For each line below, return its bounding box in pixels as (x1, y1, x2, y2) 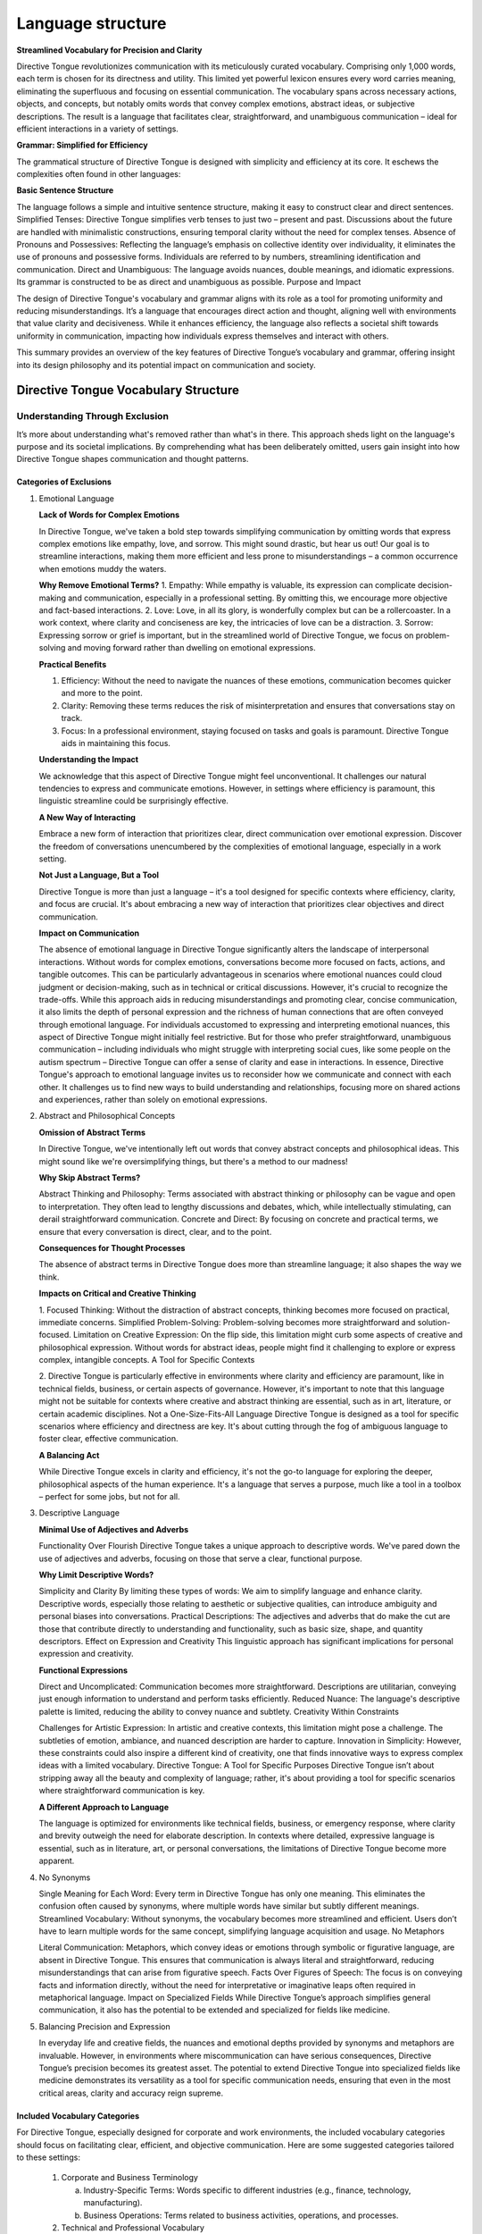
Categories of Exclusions (16, 476, 112, 487)
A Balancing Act (38, 1449, 100, 1460)
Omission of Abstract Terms (38, 1127, 146, 1138)
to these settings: (16, 2152, 80, 2163)
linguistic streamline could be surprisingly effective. (38, 795, 229, 806)
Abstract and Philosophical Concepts (38, 1111, 176, 1121)
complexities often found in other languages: (16, 169, 181, 180)
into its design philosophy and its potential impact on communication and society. (16, 359, 316, 370)
